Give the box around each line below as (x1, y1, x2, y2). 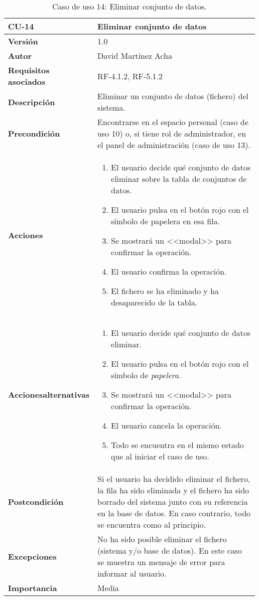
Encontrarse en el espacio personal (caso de (97, 116, 249, 128)
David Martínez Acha (97, 50, 172, 61)
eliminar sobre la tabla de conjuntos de (111, 173, 247, 184)
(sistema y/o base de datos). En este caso (97, 545, 242, 556)
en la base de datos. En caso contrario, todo (97, 507, 251, 519)
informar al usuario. (97, 568, 167, 579)
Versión (8, 35, 38, 47)
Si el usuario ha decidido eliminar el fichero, (97, 473, 251, 484)
